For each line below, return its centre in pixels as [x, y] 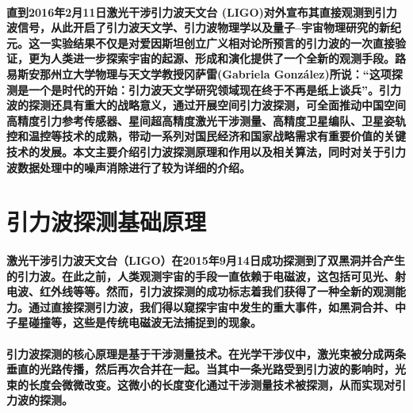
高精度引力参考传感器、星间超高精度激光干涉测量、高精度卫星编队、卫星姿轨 [206, 120]
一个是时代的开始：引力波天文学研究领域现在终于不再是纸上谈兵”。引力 [214, 89]
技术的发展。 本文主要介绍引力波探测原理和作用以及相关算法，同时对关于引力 [206, 151]
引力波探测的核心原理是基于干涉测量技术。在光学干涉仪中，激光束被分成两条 [206, 353]
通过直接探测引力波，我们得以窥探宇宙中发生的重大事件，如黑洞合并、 [211, 306]
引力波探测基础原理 [107, 222]
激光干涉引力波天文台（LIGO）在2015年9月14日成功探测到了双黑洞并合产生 [206, 260]
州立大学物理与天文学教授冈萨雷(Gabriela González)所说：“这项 [221, 73]
